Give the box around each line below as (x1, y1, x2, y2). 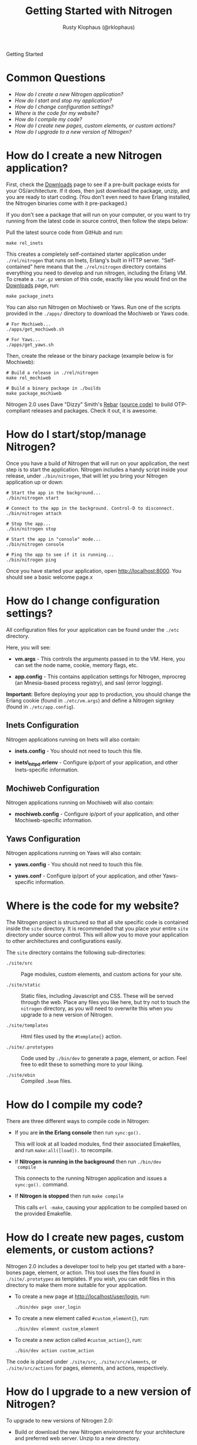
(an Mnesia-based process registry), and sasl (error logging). (14, 679, 163, 686)
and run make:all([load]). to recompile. (14, 1146, 113, 1153)
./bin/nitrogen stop (6, 526, 57, 532)
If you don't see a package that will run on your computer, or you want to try (6, 211, 191, 218)
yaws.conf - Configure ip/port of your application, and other (14, 872, 162, 879)
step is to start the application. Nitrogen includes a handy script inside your (6, 466, 188, 473)
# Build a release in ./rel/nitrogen (6, 370, 99, 375)
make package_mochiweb (6, 390, 62, 396)
